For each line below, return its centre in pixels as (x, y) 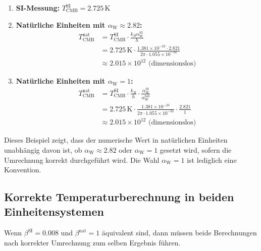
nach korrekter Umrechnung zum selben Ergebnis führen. (92, 242)
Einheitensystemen (54, 211)
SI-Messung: (38, 8)
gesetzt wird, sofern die (196, 149)
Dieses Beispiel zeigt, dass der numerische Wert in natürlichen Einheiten (116, 140)
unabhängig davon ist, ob (43, 149)
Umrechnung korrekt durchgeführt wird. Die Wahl (82, 160)
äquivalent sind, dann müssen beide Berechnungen (179, 233)
